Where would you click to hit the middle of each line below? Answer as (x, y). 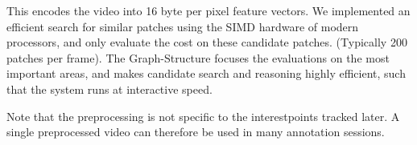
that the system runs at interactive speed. (109, 89)
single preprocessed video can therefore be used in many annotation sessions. (196, 132)
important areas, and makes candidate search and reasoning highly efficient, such (206, 73)
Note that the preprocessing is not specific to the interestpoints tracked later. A (203, 116)
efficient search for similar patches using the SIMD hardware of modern (183, 26)
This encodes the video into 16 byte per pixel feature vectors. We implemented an (208, 10)
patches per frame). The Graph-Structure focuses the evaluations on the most (198, 57)
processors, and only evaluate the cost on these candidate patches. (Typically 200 (207, 42)
